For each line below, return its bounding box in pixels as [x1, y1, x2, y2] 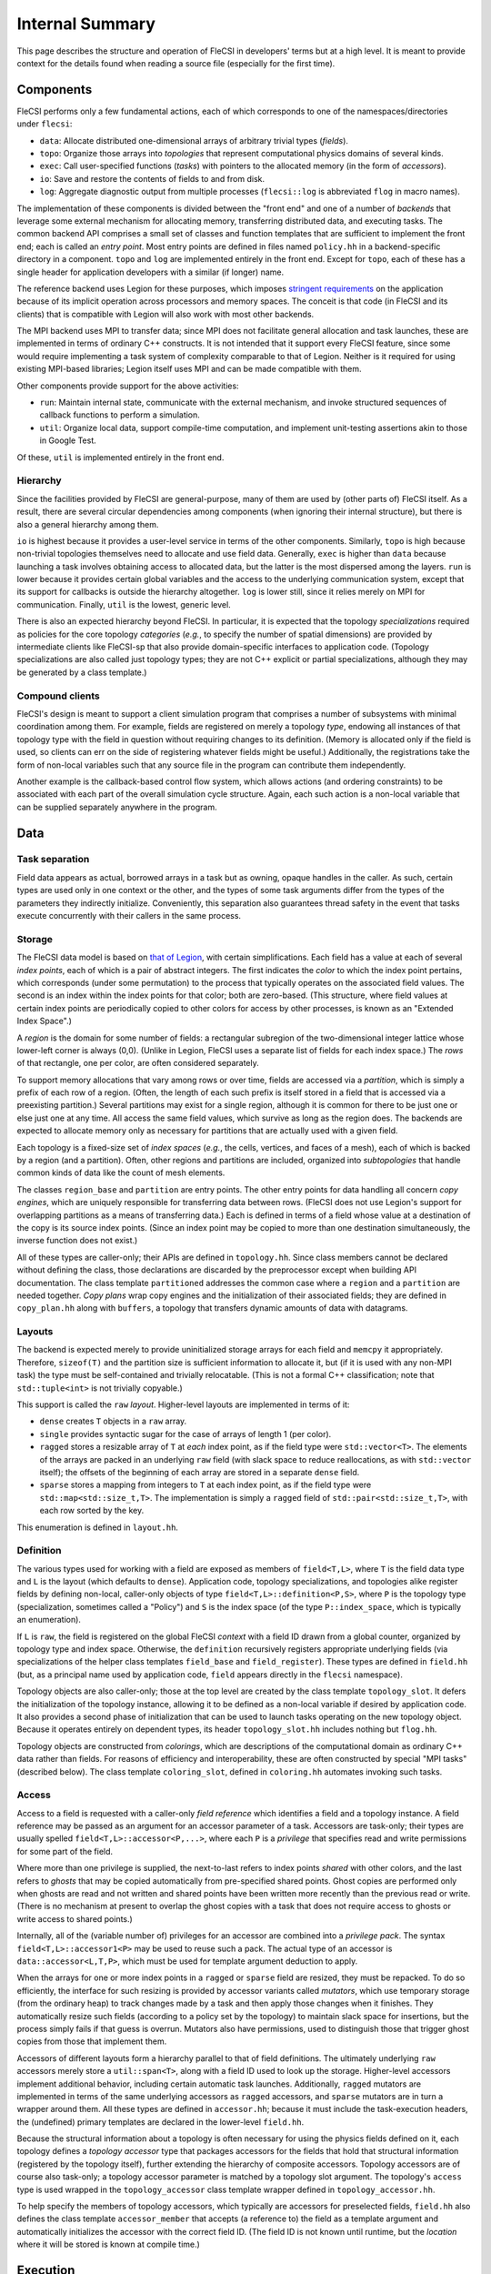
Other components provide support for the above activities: [16, 380, 240, 391]
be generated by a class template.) [16, 667, 147, 678]
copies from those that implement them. [16, 2036, 167, 2047]
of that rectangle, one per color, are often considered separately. [16, 1058, 259, 1069]
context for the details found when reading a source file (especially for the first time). [16, 57, 336, 68]
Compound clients [16, 689, 100, 702]
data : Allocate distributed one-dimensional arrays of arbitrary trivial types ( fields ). [39, 135, 349, 146]
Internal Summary [16, 14, 156, 34]
